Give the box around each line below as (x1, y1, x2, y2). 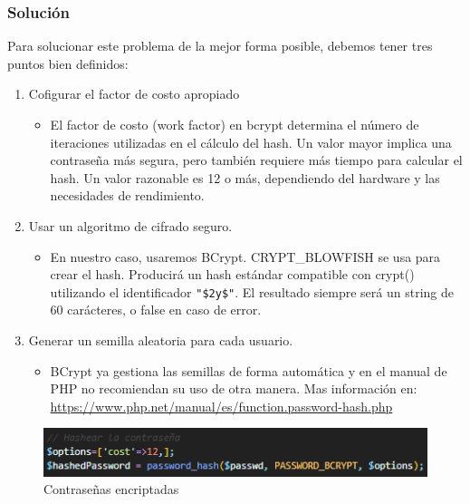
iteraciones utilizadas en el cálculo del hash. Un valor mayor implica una (50, 132, 452, 151)
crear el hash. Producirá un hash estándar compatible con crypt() (50, 265, 415, 284)
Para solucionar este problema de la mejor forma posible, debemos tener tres (7, 36, 433, 55)
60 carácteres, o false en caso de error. (50, 300, 262, 319)
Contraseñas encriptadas (43, 480, 179, 499)
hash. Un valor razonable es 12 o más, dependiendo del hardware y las (50, 168, 440, 187)
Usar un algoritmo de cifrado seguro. (28, 216, 233, 235)
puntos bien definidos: (7, 53, 129, 73)
